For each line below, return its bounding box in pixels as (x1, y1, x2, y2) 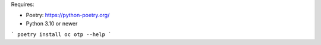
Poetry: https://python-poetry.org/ (26, 12, 110, 19)
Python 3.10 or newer (26, 20, 78, 27)
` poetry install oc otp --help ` (11, 31, 112, 38)
